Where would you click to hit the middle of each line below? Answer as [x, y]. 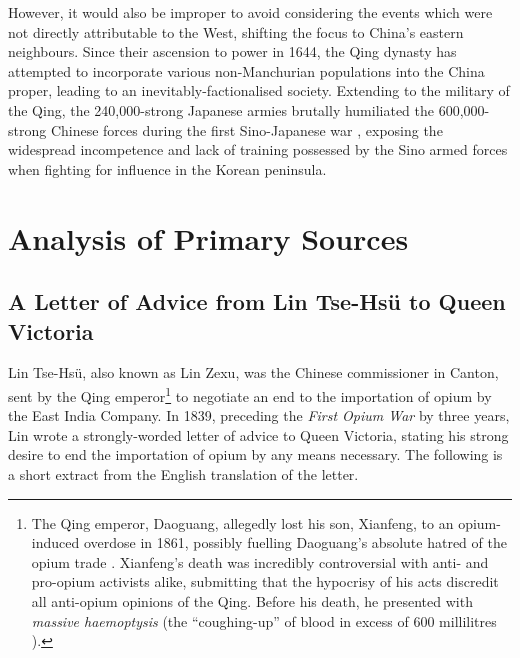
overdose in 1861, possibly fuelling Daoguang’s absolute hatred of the [295, 542]
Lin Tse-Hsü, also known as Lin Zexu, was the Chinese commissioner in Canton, [253, 372]
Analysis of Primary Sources [208, 237]
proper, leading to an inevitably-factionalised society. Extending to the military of [259, 90]
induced [55, 542]
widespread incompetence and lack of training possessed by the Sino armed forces [258, 149]
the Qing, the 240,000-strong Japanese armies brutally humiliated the [221, 109]
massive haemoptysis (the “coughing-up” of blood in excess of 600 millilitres [264, 620]
